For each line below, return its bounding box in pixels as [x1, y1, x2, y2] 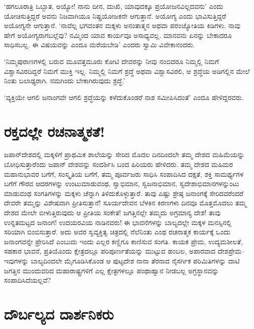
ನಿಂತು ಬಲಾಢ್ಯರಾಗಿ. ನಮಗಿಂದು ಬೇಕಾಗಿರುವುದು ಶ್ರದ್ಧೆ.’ [4, 75, 125, 86]
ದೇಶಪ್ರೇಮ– [218, 246, 245, 256]
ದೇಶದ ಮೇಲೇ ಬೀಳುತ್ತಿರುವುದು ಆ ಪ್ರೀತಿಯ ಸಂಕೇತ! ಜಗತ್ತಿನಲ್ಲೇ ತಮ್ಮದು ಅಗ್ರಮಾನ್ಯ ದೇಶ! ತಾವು [4, 207, 221, 218]
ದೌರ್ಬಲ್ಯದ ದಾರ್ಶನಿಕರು [4, 303, 114, 324]
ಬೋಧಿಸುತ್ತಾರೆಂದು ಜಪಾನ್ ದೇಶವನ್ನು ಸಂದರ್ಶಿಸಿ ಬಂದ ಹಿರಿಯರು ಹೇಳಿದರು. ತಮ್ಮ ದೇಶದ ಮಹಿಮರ [4, 159, 233, 169]
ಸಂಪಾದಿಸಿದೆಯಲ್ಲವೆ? [4, 275, 51, 285]
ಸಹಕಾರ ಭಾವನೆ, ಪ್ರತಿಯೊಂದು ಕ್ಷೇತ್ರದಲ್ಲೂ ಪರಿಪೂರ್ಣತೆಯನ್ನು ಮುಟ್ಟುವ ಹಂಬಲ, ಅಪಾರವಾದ [4, 246, 216, 256]
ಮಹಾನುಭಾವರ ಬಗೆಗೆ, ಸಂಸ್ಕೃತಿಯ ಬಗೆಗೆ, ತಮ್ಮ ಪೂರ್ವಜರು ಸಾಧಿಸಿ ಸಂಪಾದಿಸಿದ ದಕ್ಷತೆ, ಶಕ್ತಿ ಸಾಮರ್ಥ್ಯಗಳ [4, 168, 244, 179]
